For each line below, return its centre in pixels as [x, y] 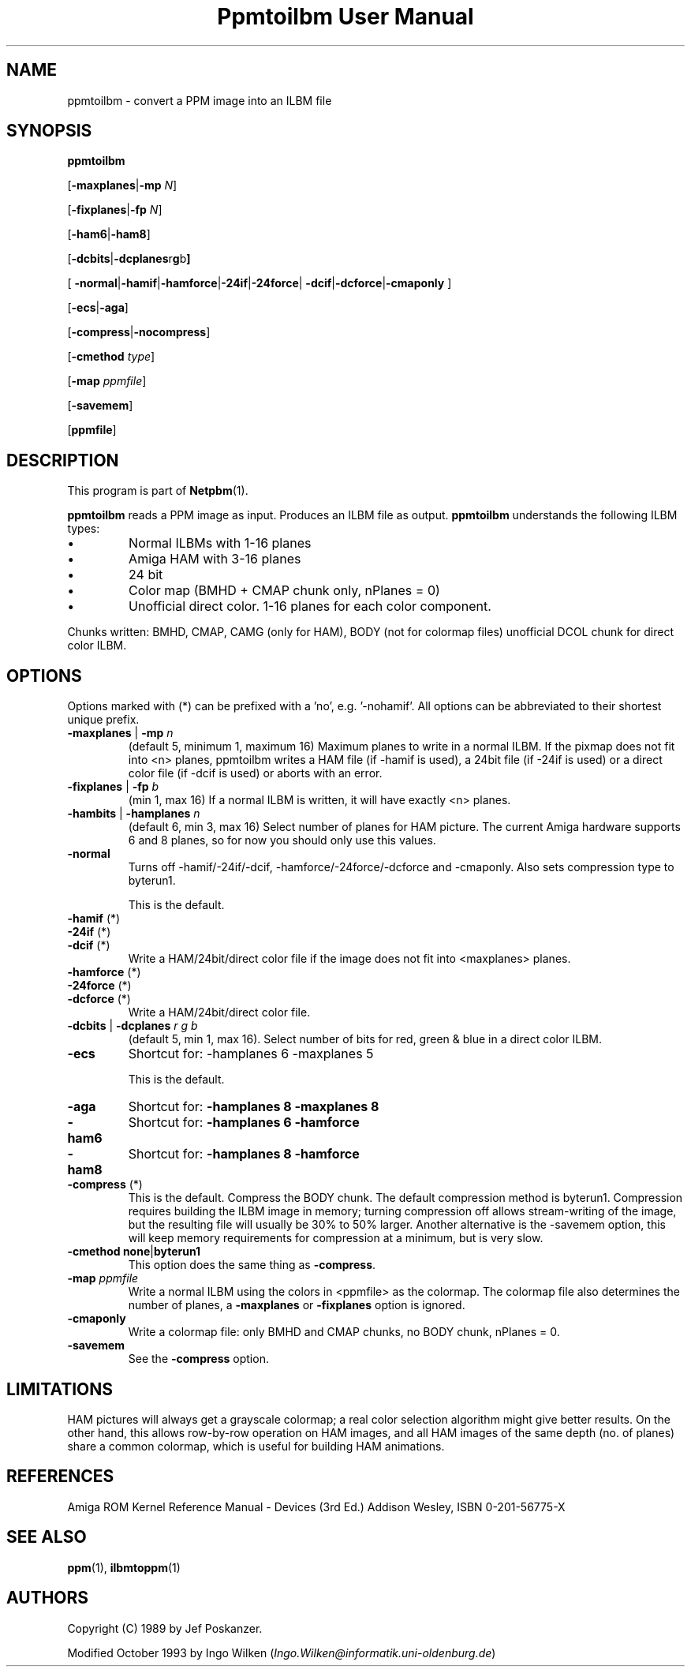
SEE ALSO [47, 1537]
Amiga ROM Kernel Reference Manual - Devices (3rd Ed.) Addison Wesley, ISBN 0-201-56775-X [316, 1506]
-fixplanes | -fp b [113, 787]
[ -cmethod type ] [111, 357]
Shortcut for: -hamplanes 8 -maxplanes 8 [254, 1107]
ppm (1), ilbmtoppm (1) [124, 1567]
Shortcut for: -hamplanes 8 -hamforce [244, 1154]
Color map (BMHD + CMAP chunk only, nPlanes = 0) [284, 591]
